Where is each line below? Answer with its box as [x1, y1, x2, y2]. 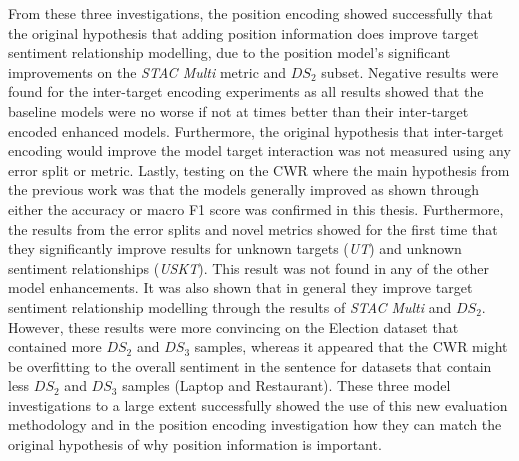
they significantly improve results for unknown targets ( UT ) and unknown [8, 238, 462, 259]
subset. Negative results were [321, 61, 499, 82]
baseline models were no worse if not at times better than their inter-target [8, 100, 469, 121]
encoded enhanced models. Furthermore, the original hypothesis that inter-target [8, 120, 504, 141]
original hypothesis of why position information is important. [8, 434, 382, 455]
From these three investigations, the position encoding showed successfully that [8, 3, 494, 23]
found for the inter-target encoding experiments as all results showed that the [8, 81, 484, 102]
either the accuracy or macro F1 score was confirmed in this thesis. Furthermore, [8, 198, 504, 219]
